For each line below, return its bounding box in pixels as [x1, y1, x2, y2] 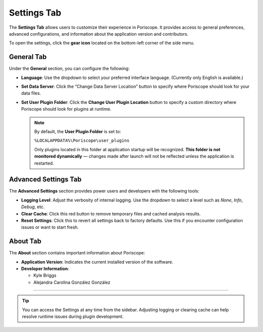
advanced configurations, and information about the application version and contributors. [9, 31, 188, 37]
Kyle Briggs [33, 273, 56, 278]
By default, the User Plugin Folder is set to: [34, 128, 121, 134]
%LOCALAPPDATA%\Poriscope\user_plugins [34, 138, 130, 143]
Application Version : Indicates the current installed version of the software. [21, 259, 173, 265]
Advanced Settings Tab [9, 176, 82, 184]
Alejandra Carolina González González [33, 279, 111, 285]
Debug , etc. [21, 204, 45, 210]
